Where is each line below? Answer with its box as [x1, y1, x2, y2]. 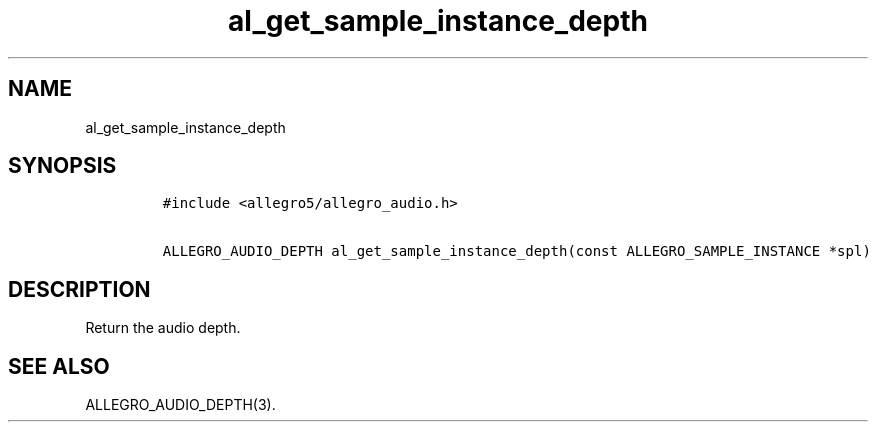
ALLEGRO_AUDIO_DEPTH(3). [85, 396, 276, 414]
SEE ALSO [8, 353, 110, 379]
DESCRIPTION [8, 276, 151, 302]
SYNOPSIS [8, 153, 117, 179]
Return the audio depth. [85, 319, 241, 337]
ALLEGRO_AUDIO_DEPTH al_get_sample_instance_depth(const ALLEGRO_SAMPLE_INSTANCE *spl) [162, 243, 871, 260]
